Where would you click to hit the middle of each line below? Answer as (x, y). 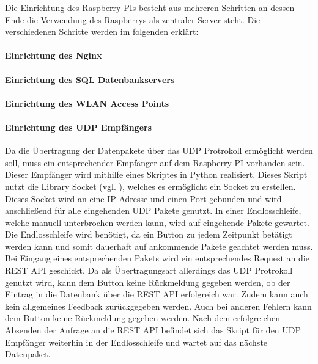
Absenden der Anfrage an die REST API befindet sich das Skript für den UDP (153, 330)
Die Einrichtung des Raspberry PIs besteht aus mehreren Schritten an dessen (150, 7)
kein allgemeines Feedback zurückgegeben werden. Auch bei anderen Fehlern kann (158, 306)
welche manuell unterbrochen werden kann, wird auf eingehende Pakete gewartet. (157, 222)
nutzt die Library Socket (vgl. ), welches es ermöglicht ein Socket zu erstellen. (150, 186)
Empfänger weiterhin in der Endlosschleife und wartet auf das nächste (136, 342)
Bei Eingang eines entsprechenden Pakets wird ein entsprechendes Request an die (157, 258)
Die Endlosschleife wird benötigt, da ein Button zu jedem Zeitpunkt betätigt (149, 234)
